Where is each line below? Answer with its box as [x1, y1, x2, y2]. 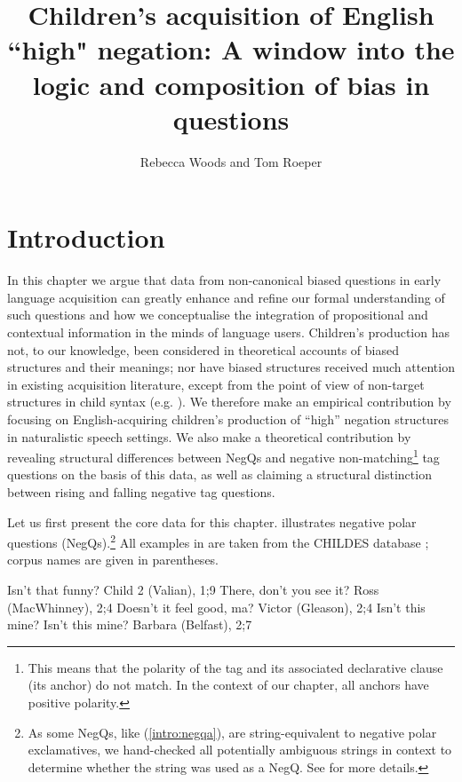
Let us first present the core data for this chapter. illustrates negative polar [7, 512, 417, 531]
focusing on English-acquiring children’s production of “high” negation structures [7, 409, 450, 428]
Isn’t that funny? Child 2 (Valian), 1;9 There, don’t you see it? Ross [7, 581, 379, 599]
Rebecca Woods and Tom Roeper [139, 152, 323, 170]
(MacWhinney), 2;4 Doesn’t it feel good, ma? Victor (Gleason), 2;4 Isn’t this [7, 597, 426, 616]
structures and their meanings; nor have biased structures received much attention [7, 358, 455, 376]
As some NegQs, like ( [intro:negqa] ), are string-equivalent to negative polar [28, 723, 437, 741]
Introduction [7, 219, 165, 256]
